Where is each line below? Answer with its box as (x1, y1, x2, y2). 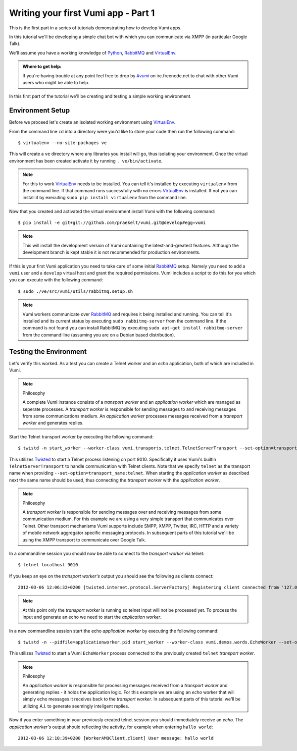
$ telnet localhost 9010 (18, 562, 78, 568)
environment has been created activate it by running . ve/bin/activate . (9, 158, 163, 163)
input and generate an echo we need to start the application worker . (22, 614, 162, 620)
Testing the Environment (9, 347, 87, 356)
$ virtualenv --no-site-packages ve (18, 140, 107, 146)
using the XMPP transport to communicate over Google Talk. (22, 536, 146, 542)
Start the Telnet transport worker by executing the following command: (9, 433, 153, 439)
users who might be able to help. (22, 79, 90, 85)
